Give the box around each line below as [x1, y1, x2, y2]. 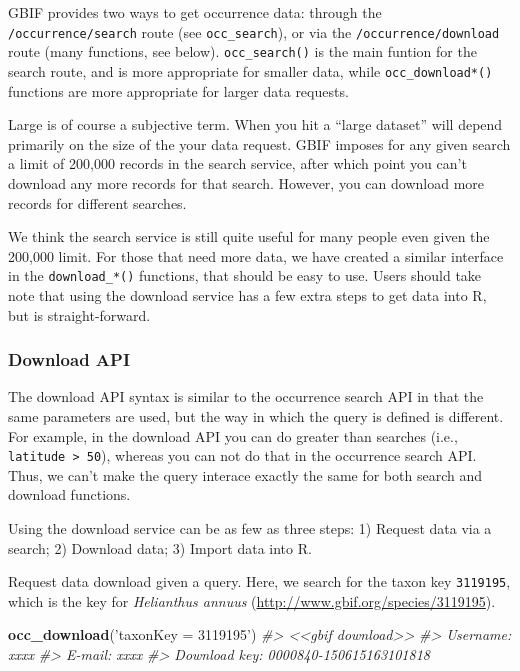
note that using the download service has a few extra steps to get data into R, [8, 284, 487, 305]
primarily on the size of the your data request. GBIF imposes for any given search [8, 133, 511, 154]
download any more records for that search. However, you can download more [8, 172, 485, 193]
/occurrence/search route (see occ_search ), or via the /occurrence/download [8, 21, 500, 42]
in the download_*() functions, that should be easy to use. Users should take [8, 265, 482, 286]
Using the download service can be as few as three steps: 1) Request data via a [8, 518, 492, 538]
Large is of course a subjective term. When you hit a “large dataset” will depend [8, 114, 503, 135]
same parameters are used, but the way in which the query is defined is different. [8, 405, 504, 426]
